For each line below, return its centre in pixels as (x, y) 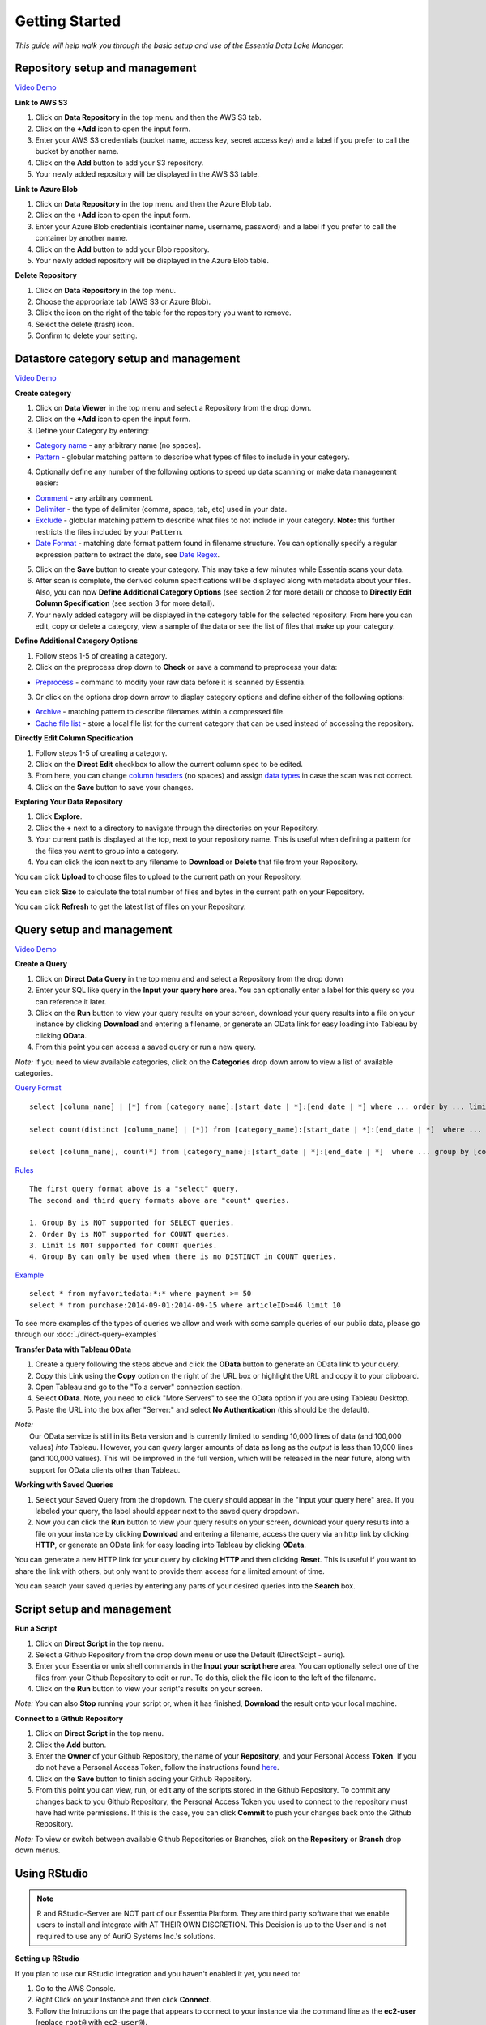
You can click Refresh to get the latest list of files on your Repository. (130, 906)
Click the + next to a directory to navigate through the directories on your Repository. (177, 828)
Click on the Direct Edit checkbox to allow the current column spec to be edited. (169, 764)
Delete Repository (46, 275)
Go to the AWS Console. (76, 1988)
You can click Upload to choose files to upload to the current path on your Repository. (159, 877)
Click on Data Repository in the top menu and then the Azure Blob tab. (153, 203)
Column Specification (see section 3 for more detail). (125, 603)
